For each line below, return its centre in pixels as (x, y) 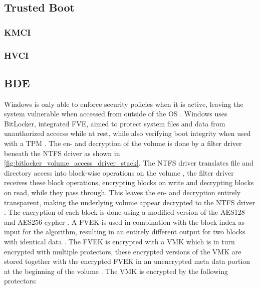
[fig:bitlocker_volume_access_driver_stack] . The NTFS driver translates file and (129, 163)
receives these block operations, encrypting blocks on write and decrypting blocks (129, 182)
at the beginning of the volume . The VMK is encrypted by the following (116, 271)
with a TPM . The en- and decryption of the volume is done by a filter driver (123, 143)
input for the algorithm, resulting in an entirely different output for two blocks (125, 232)
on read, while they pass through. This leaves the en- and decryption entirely (122, 192)
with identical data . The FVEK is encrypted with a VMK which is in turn (119, 241)
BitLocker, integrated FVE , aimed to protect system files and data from (115, 123)
